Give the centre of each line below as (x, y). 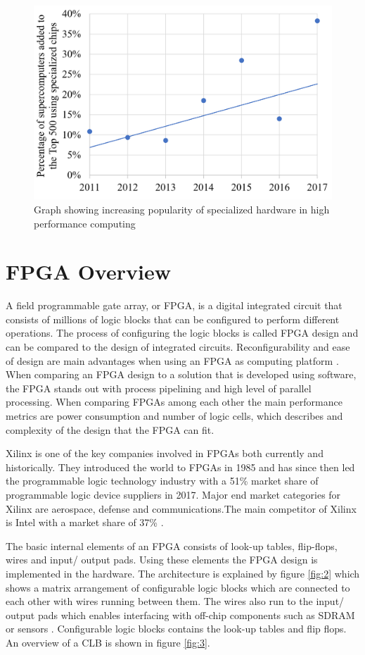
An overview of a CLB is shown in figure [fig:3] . (108, 642)
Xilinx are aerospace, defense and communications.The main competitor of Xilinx (181, 508)
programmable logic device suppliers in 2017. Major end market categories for (173, 494)
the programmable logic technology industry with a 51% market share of (162, 481)
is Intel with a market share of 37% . (85, 522)
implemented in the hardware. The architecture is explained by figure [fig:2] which (183, 573)
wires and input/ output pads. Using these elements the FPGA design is (162, 560)
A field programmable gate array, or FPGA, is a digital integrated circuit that (174, 305)
